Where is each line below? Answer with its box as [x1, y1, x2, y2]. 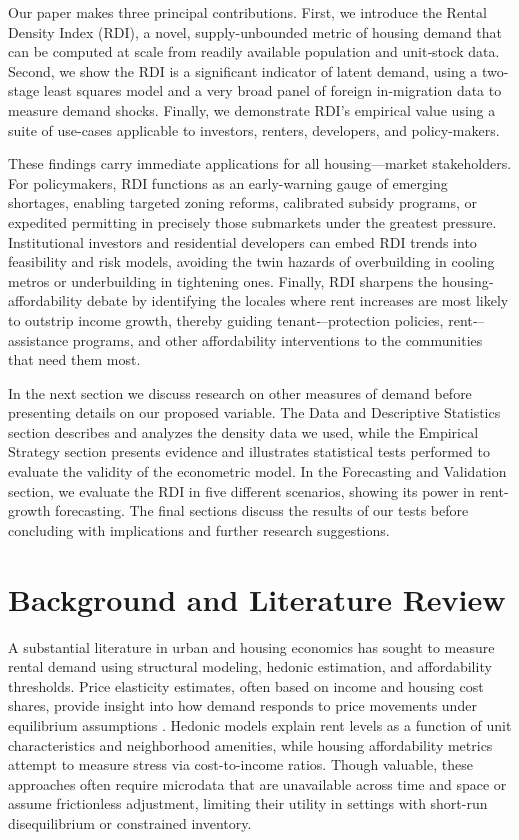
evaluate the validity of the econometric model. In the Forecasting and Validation [8, 461, 507, 482]
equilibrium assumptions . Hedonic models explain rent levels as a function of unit [8, 714, 512, 735]
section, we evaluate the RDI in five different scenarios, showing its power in [8, 480, 475, 501]
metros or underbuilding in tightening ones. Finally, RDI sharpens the [8, 270, 438, 291]
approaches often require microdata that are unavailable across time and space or [8, 773, 507, 794]
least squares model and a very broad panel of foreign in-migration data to [43, 80, 502, 101]
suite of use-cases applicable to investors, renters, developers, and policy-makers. [8, 119, 500, 140]
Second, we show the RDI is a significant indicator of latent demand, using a [8, 60, 478, 81]
